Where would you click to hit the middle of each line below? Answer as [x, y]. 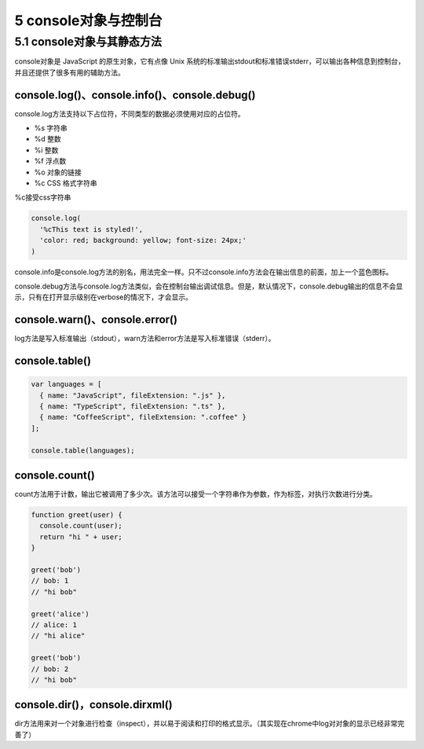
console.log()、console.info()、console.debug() [135, 95]
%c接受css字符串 [43, 197]
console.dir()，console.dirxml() [93, 705]
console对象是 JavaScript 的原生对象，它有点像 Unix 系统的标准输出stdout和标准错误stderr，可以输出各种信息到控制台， [210, 61]
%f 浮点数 [50, 161]
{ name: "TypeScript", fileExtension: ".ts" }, [133, 406]
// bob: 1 [50, 581]
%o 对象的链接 [58, 172]
